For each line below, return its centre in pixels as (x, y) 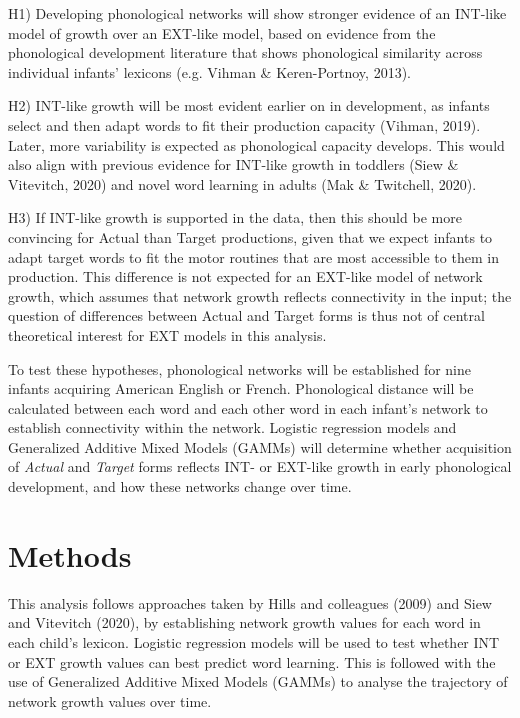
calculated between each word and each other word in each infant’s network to (248, 407)
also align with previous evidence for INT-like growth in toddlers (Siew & (233, 164)
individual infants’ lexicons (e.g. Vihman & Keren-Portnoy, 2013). (209, 71)
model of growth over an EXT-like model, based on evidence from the (222, 32)
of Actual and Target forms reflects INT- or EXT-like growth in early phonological (260, 466)
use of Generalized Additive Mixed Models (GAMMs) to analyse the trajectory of (258, 681)
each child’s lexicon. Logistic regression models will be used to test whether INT (254, 641)
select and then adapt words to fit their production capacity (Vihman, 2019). (244, 124)
